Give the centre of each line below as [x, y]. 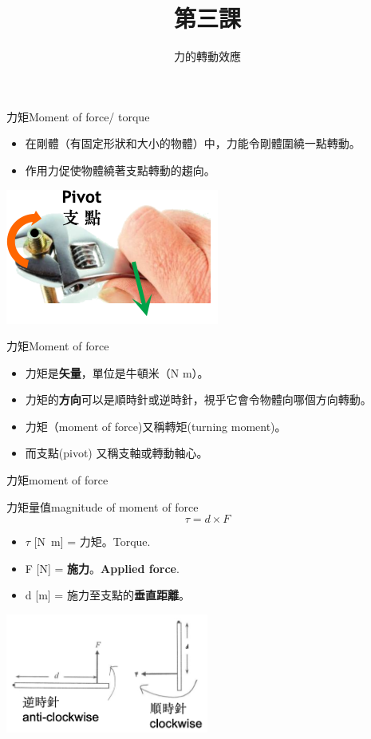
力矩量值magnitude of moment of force [103, 506]
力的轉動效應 [207, 56]
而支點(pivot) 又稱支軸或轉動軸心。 [116, 453]
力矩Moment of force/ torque [78, 116]
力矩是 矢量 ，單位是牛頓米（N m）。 [117, 372]
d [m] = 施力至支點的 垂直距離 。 [107, 595]
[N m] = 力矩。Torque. [92, 541]
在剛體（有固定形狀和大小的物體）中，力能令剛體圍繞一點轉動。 [193, 143]
